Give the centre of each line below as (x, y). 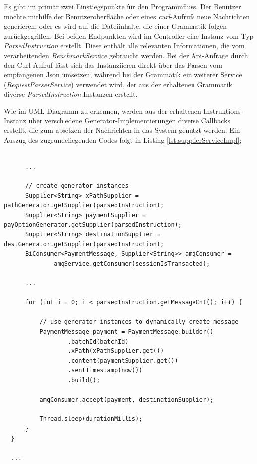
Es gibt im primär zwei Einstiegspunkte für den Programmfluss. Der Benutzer (123, 6)
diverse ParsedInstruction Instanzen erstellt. (71, 94)
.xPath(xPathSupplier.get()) (116, 351)
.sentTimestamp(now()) (105, 371)
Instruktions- (223, 110)
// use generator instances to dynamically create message (139, 322)
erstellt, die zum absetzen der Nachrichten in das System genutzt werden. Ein (122, 130)
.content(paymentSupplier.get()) (123, 361)
